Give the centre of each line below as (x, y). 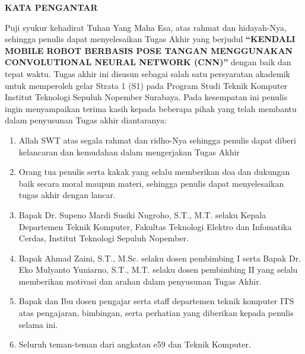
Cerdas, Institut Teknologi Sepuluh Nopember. (104, 238)
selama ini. (38, 324)
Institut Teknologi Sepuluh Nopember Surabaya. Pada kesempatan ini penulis (146, 97)
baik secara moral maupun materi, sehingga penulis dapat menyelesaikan (151, 183)
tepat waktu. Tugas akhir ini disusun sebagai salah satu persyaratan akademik (147, 73)
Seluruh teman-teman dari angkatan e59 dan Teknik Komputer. (135, 344)
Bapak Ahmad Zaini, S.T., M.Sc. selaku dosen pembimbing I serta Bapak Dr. (160, 258)
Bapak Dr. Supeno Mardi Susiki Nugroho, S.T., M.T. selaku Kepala (142, 214)
